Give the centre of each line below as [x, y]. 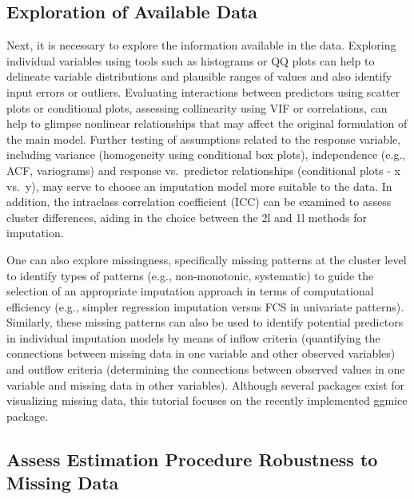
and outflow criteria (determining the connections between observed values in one [206, 369]
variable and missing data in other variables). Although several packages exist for [206, 384]
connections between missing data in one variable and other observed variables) [201, 353]
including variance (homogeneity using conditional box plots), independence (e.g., [206, 154]
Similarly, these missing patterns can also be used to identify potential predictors [205, 322]
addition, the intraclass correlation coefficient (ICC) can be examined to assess [199, 202]
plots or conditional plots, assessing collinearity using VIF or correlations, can [197, 107]
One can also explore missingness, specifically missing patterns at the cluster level [207, 259]
